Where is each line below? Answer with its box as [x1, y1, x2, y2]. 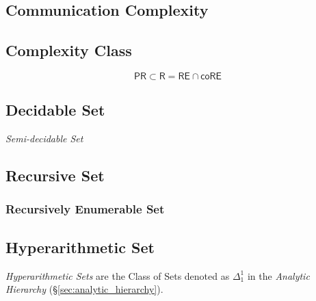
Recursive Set [5, 165, 105, 186]
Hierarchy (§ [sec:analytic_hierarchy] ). [5, 282, 163, 296]
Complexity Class [5, 40, 132, 61]
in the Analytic [247, 268, 310, 283]
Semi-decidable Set [5, 131, 83, 146]
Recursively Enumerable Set [5, 200, 165, 218]
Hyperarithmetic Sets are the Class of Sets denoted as [5, 268, 230, 283]
